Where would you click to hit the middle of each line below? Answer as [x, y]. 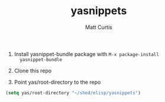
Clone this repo [33, 70]
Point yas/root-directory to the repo [57, 82]
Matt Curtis [99, 27]
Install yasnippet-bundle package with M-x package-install [86, 54]
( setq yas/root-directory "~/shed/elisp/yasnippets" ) [73, 93]
